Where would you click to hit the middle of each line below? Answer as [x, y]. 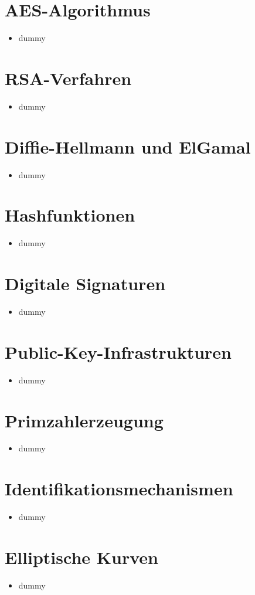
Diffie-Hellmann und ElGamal [128, 146]
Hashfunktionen [70, 215]
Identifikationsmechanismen [119, 489]
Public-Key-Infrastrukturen [118, 351]
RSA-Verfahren [68, 78]
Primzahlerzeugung [84, 420]
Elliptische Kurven [81, 557]
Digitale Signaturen [85, 283]
